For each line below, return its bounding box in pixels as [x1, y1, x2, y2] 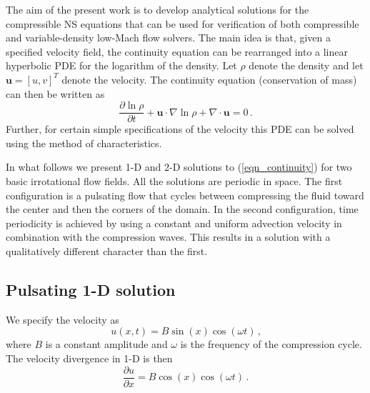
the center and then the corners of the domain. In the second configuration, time [6, 202, 359, 217]
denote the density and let [249, 58, 364, 73]
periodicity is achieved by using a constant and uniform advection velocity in [6, 215, 342, 230]
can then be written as [6, 86, 105, 101]
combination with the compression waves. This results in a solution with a [6, 229, 331, 244]
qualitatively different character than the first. [6, 243, 208, 258]
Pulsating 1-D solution [6, 278, 176, 300]
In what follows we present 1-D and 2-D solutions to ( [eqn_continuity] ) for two [6, 159, 352, 174]
